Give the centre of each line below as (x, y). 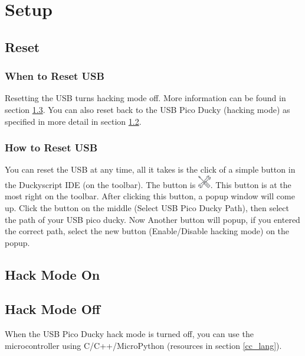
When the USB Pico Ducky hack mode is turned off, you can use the (129, 334)
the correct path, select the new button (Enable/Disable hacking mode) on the (147, 231)
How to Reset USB (51, 148)
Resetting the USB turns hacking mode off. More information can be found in (145, 98)
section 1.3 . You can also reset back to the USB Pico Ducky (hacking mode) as (147, 109)
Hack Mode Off (53, 309)
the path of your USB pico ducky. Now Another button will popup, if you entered (152, 219)
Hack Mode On (53, 274)
